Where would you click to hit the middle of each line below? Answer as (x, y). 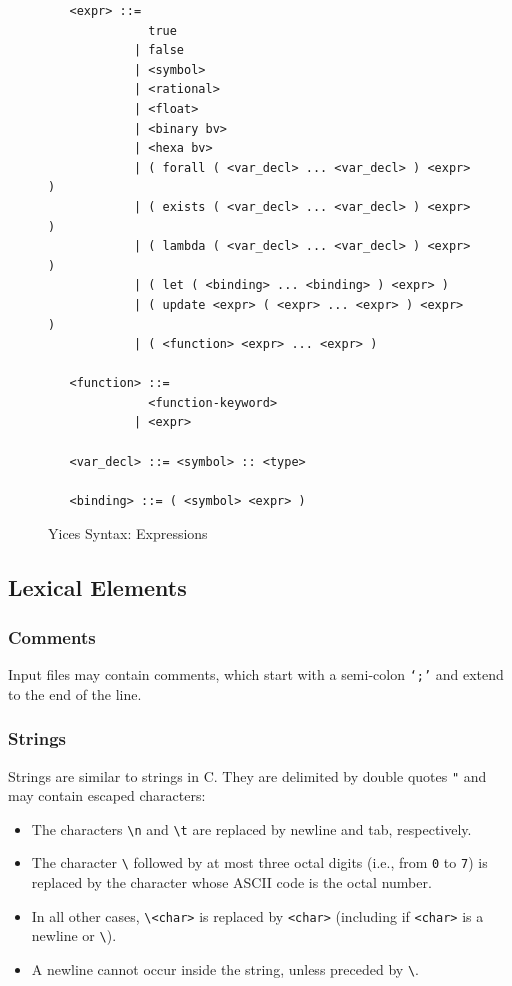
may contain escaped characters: (107, 795)
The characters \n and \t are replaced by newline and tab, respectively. (251, 828)
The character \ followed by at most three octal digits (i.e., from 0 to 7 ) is (259, 862)
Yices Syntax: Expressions (128, 533)
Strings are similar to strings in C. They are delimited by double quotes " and (247, 775)
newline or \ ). (74, 935)
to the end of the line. (75, 693)
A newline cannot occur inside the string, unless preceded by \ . (225, 968)
